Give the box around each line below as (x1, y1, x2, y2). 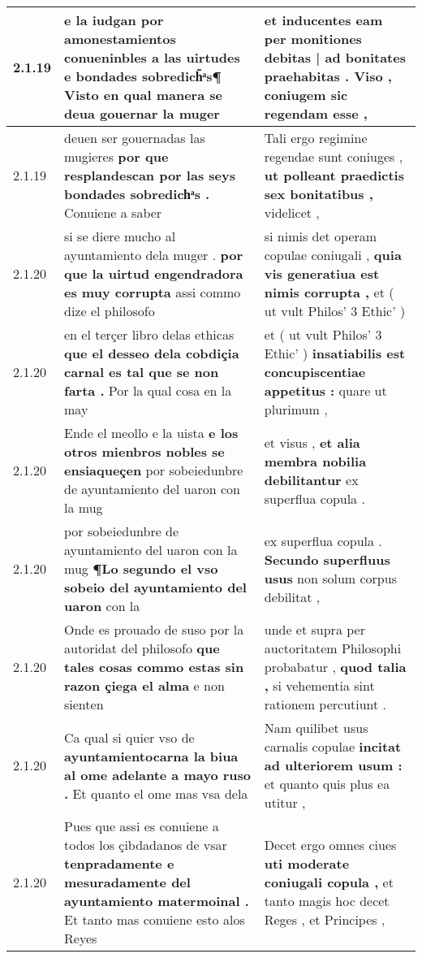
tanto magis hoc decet (264, 891, 390, 910)
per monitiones (264, 29, 362, 48)
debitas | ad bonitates (264, 48, 406, 67)
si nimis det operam (264, 227, 377, 245)
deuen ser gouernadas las (64, 128, 205, 147)
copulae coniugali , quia (264, 245, 402, 264)
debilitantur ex (264, 470, 359, 489)
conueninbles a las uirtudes (64, 48, 240, 67)
